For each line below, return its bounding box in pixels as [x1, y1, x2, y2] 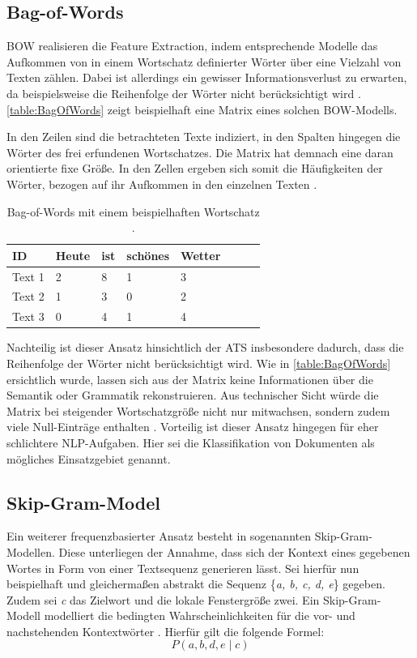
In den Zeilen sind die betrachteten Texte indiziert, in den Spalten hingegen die [6, 128, 401, 145]
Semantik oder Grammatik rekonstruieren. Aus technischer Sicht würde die [6, 387, 379, 404]
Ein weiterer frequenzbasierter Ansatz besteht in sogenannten [6, 528, 311, 545]
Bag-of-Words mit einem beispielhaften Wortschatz [6, 203, 260, 220]
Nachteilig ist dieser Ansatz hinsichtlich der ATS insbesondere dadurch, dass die [6, 339, 404, 356]
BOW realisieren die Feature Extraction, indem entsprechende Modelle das [6, 37, 378, 54]
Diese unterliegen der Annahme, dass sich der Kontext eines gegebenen [58, 543, 411, 560]
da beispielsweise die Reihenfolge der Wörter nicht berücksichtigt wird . [6, 84, 361, 101]
